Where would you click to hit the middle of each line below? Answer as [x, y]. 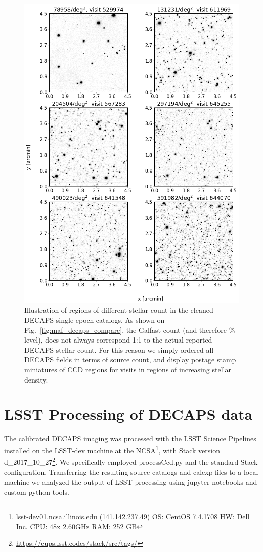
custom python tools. [37, 492]
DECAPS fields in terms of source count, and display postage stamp [130, 359]
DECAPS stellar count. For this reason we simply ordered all [119, 349]
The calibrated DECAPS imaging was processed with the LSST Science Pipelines [130, 438]
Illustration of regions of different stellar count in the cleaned [119, 310]
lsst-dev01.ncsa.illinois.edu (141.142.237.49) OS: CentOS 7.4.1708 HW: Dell [133, 516]
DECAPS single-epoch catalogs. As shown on [95, 320]
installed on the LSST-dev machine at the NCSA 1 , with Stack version [112, 449]
